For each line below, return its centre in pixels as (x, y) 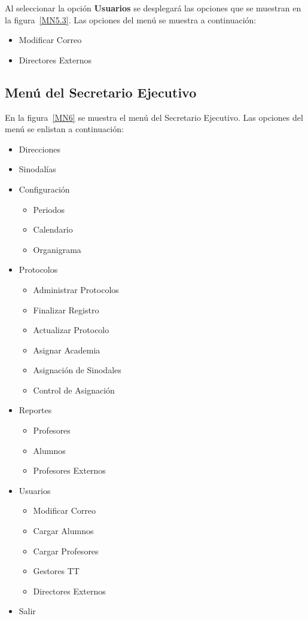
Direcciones (39, 149)
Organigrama (57, 249)
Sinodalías (37, 169)
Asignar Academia (67, 350)
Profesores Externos (69, 470)
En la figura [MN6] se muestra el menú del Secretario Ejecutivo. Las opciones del (154, 117)
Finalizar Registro (66, 309)
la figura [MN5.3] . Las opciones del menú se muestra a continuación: (131, 19)
